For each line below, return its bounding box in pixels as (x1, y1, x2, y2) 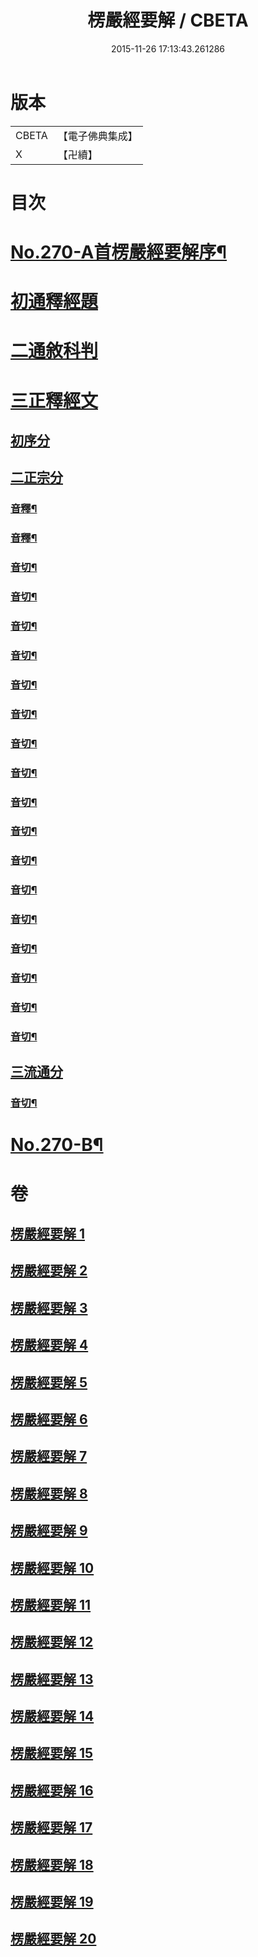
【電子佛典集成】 (57, 129, 138, 143)
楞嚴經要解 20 (10, 1931, 97, 1948)
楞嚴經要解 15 (10, 1745, 94, 1762)
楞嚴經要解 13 (10, 1671, 94, 1688)
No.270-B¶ (10, 1134, 104, 1156)
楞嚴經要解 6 (10, 1411, 88, 1428)
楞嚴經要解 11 (10, 1596, 92, 1613)
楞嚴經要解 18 (10, 1856, 94, 1873)
